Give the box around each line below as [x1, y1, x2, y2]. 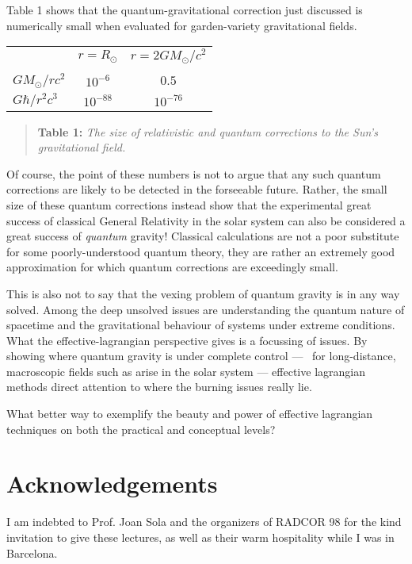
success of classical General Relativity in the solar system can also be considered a [6, 212, 406, 228]
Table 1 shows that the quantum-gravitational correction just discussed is [6, 2, 363, 17]
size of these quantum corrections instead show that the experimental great [6, 196, 372, 213]
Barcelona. [6, 544, 58, 561]
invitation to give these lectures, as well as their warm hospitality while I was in [6, 528, 395, 545]
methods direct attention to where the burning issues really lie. [6, 378, 312, 395]
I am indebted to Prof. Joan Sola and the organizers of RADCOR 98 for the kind [6, 513, 402, 530]
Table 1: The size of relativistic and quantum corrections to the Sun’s [37, 123, 378, 140]
